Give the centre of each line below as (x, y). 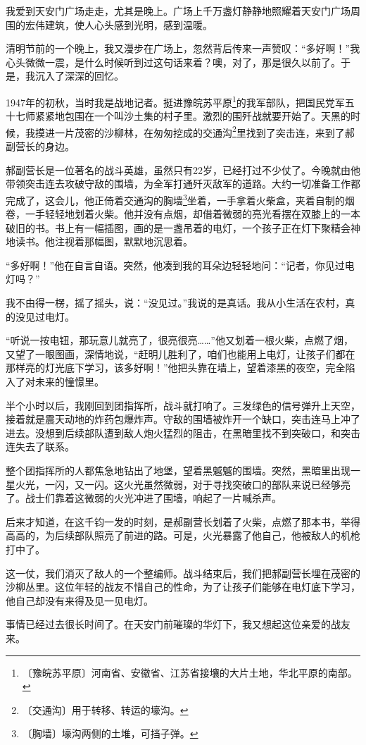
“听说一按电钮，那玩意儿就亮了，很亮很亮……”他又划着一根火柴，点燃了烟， (179, 340)
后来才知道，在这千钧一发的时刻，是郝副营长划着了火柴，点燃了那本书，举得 (183, 521)
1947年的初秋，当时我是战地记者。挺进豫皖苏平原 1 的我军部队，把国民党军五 (180, 101)
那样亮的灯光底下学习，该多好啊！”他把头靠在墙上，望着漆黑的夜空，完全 (176, 368)
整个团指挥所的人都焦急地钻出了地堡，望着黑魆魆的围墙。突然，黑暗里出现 (178, 470)
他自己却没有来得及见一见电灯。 (80, 600)
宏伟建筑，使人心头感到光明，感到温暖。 (119, 24)
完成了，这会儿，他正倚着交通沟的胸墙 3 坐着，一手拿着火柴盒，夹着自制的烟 (180, 199)
